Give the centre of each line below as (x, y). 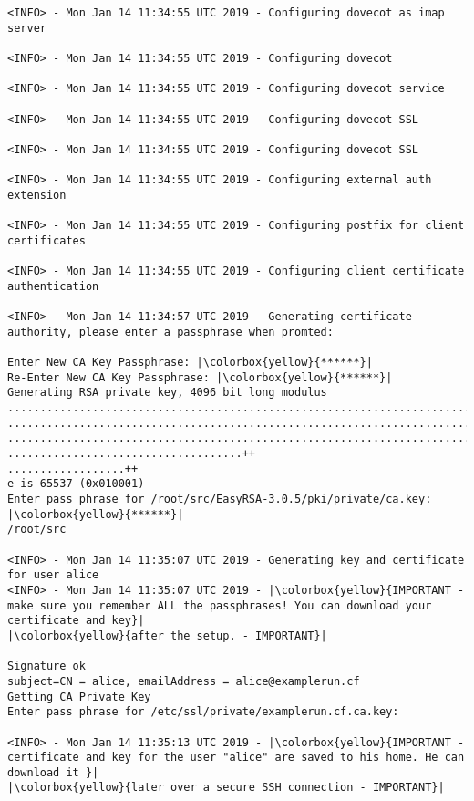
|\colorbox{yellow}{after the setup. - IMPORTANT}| (167, 635)
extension (37, 195)
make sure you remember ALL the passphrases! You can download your (220, 605)
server (27, 28)
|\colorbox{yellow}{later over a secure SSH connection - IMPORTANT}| (226, 788)
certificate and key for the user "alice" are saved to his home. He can (236, 758)
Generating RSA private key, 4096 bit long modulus (167, 393)
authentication (53, 286)
